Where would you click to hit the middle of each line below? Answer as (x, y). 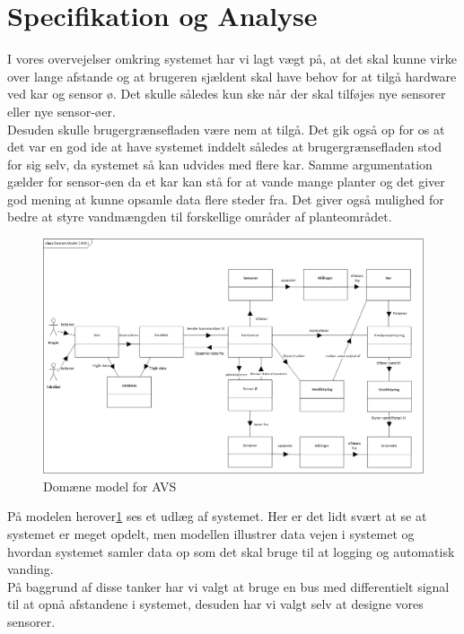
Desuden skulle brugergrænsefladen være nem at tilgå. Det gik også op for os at (226, 129)
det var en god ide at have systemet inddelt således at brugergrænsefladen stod (224, 147)
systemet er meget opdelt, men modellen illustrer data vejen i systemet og (211, 533)
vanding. (31, 569)
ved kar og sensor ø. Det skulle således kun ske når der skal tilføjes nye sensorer (227, 94)
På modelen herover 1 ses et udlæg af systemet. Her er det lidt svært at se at (217, 516)
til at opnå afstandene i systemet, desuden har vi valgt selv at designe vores (215, 604)
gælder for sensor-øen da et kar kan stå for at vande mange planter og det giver (226, 182)
